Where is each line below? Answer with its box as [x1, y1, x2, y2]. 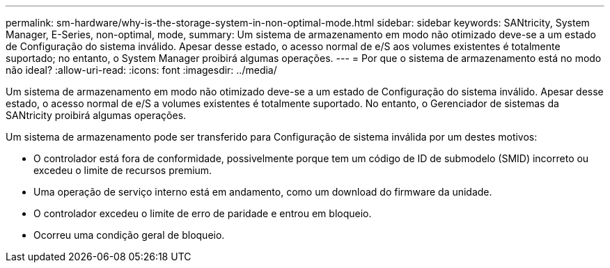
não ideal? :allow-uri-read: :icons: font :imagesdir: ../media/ [6, 64, 277, 76]
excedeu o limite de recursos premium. [33, 164, 212, 176]
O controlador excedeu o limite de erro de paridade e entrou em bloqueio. [33, 207, 372, 219]
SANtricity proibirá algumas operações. [6, 109, 187, 121]
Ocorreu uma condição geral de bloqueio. [33, 229, 225, 241]
